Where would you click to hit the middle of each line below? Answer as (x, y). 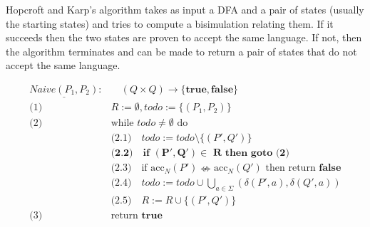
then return (291, 168)
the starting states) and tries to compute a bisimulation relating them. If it (170, 23)
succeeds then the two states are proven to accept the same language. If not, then (184, 37)
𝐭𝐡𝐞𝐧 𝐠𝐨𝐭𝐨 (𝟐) (257, 153)
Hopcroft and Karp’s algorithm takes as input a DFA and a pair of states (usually (185, 9)
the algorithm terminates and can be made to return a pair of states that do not (181, 51)
